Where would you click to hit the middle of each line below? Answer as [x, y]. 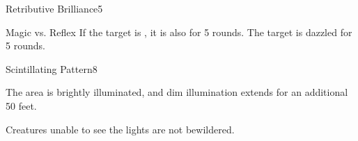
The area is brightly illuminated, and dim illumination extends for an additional [177, 92]
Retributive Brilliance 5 [54, 8]
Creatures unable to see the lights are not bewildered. [120, 129]
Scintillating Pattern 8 [52, 68]
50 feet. [21, 105]
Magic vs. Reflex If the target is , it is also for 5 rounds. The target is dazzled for [179, 32]
